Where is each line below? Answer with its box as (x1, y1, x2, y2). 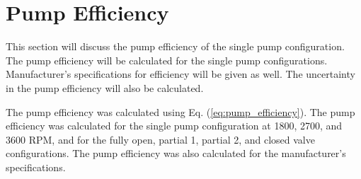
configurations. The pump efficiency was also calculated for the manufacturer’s (6, 146, 346, 161)
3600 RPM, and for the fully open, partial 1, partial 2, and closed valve (6, 132, 315, 146)
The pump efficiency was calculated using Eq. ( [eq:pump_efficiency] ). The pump (6, 104, 355, 119)
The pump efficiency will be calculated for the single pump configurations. (6, 52, 328, 67)
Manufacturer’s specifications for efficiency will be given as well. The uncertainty (6, 67, 355, 81)
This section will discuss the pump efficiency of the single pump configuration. (6, 39, 345, 54)
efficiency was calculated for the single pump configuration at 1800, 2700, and (6, 118, 343, 133)
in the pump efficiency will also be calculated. (6, 80, 204, 95)
